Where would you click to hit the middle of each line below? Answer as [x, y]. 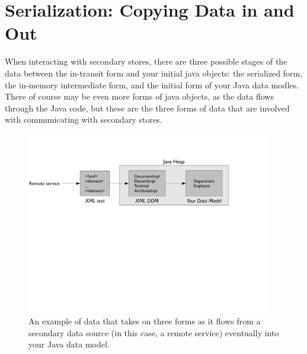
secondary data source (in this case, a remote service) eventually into [154, 332]
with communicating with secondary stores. [84, 119]
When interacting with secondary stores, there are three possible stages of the [146, 61]
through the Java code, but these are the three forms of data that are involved [147, 108]
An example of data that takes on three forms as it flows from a [145, 321]
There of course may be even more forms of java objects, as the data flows [139, 96]
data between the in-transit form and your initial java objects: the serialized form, [154, 73]
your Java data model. [69, 344]
